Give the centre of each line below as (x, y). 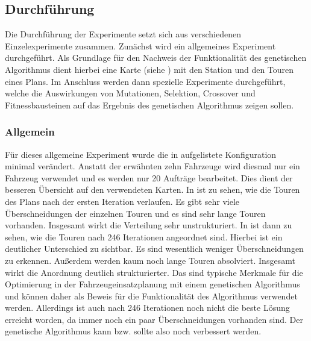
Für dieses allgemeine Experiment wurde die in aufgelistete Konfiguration (141, 154)
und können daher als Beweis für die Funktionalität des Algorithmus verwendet (151, 296)
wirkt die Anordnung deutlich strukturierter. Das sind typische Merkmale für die (154, 272)
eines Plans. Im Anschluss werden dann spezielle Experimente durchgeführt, (145, 81)
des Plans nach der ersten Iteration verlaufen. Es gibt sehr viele (122, 201)
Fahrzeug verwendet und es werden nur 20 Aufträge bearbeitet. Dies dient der (149, 177)
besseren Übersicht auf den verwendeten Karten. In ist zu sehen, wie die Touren (152, 189)
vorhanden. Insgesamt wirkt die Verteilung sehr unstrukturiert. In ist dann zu (149, 225)
